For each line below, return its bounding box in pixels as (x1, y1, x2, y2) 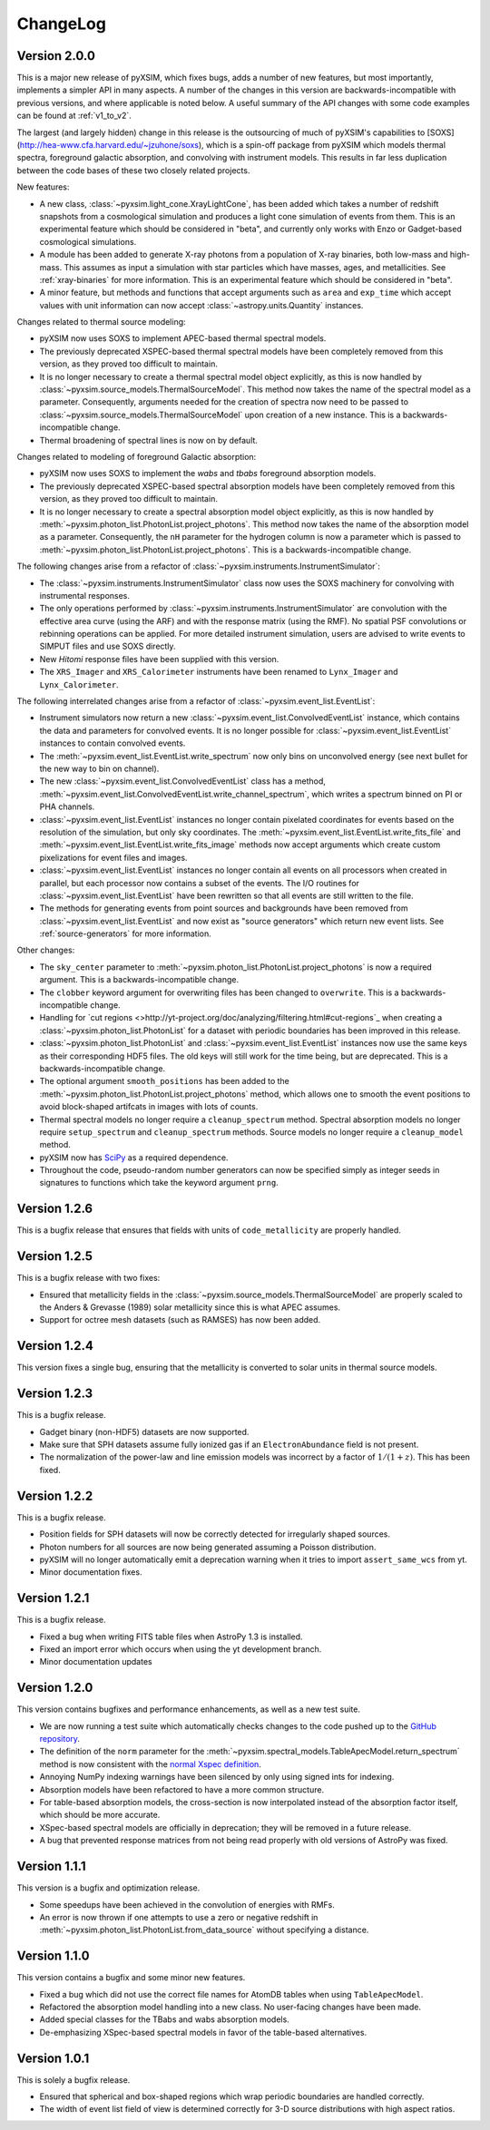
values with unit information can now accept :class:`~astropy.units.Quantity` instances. (39, 299, 364, 310)
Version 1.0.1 (16, 2050, 90, 2066)
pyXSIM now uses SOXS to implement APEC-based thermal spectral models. (39, 333, 327, 344)
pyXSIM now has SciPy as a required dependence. (39, 1152, 229, 1163)
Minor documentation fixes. (39, 1567, 142, 1578)
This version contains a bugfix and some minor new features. (16, 1972, 246, 1983)
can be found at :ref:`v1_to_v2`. (16, 110, 132, 122)
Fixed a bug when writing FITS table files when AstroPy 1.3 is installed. (39, 1631, 303, 1642)
